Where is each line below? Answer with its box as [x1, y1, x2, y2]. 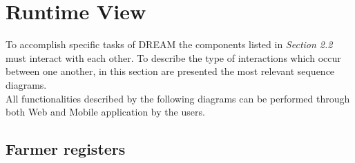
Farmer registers [6, 138, 126, 160]
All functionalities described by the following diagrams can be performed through [6, 91, 350, 105]
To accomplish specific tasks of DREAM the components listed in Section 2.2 [6, 37, 333, 52]
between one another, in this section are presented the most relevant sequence [6, 64, 335, 78]
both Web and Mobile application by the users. [6, 105, 205, 119]
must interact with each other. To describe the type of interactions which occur [6, 50, 341, 65]
